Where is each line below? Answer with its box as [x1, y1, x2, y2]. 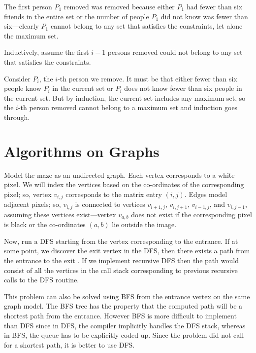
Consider [4, 73, 31, 83]
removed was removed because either [64, 1, 175, 11]
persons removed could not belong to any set [107, 47, 243, 57]
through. [4, 112, 30, 122]
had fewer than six [186, 1, 243, 11]
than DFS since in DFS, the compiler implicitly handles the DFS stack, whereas [4, 320, 246, 330]
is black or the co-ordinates [4, 219, 86, 230]
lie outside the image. [112, 219, 177, 230]
